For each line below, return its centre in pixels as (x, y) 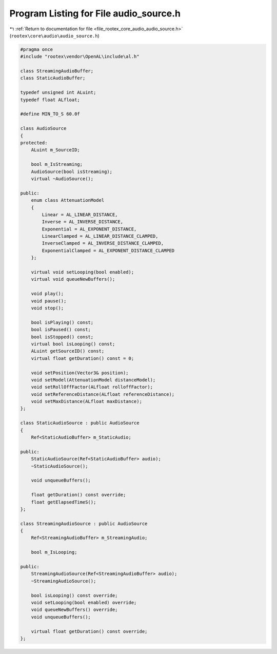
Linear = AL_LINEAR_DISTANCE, (80, 215)
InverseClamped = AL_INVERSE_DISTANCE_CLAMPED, (103, 243)
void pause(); (49, 301)
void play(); (47, 294)
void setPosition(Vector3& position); (80, 373)
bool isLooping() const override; (74, 595)
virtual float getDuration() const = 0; (83, 358)
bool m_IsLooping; (54, 552)
